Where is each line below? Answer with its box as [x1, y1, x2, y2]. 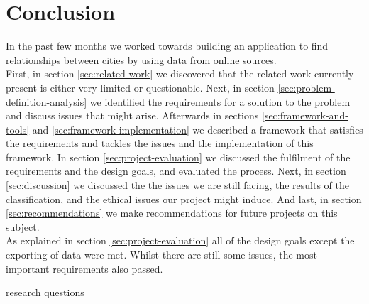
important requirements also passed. [6, 261, 163, 276]
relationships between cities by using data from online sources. [6, 52, 277, 67]
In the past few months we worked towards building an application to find [6, 38, 329, 53]
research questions [6, 285, 84, 300]
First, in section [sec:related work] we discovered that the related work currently [6, 66, 354, 81]
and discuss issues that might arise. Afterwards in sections [6, 108, 259, 123]
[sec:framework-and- [261, 108, 348, 123]
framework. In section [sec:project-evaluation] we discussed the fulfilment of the [6, 149, 351, 164]
